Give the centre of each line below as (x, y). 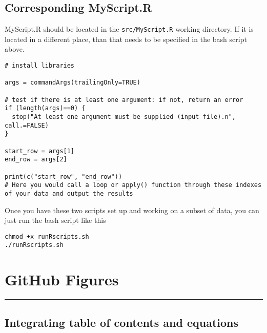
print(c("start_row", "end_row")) (64, 176)
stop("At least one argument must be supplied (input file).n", (124, 117)
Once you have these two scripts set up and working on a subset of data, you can (132, 210)
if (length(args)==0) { (45, 108)
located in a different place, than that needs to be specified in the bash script (126, 39)
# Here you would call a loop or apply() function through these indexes (133, 185)
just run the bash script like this (55, 220)
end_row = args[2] (36, 160)
